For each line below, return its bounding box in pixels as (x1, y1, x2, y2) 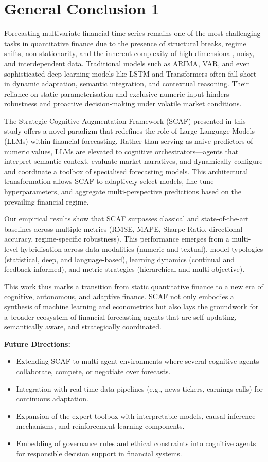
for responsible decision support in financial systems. (16, 448, 182, 458)
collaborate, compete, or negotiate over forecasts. (16, 365, 171, 376)
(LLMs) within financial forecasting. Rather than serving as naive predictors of (4, 136, 253, 146)
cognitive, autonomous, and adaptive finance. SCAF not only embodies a (4, 291, 234, 302)
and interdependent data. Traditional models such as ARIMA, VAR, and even (4, 58, 251, 68)
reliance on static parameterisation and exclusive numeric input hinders (4, 88, 229, 99)
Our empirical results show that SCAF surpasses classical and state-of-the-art (4, 213, 249, 224)
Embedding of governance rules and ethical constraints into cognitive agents (16, 437, 256, 448)
